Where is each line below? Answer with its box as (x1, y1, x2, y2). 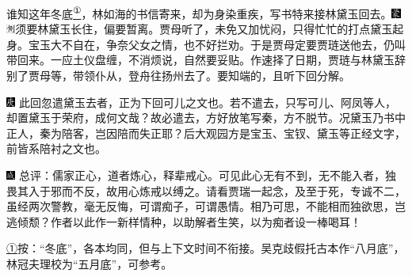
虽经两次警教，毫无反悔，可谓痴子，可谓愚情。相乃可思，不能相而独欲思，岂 (6, 198, 406, 214)
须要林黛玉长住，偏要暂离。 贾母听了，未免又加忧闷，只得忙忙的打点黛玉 (15, 21, 393, 37)
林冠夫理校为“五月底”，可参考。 (6, 255, 173, 271)
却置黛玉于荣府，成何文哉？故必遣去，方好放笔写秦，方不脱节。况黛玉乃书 (6, 109, 395, 126)
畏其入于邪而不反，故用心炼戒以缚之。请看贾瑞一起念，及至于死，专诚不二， (6, 182, 406, 199)
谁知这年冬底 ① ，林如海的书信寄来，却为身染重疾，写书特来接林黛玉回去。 (6, 3, 392, 21)
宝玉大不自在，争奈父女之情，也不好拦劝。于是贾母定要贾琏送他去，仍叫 (28, 36, 406, 52)
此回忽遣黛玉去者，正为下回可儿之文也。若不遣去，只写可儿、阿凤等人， (18, 93, 396, 110)
